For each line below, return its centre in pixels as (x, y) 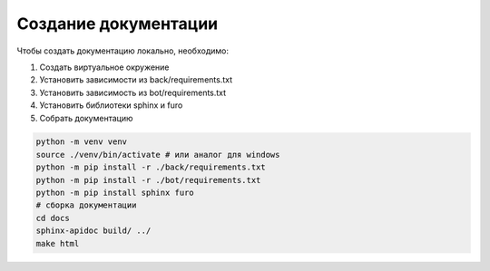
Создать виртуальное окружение (104, 67)
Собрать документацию (86, 118)
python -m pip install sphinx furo (115, 193)
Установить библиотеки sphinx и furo (111, 105)
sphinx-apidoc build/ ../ (93, 231)
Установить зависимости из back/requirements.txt (136, 80)
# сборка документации (86, 205)
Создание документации (118, 24)
